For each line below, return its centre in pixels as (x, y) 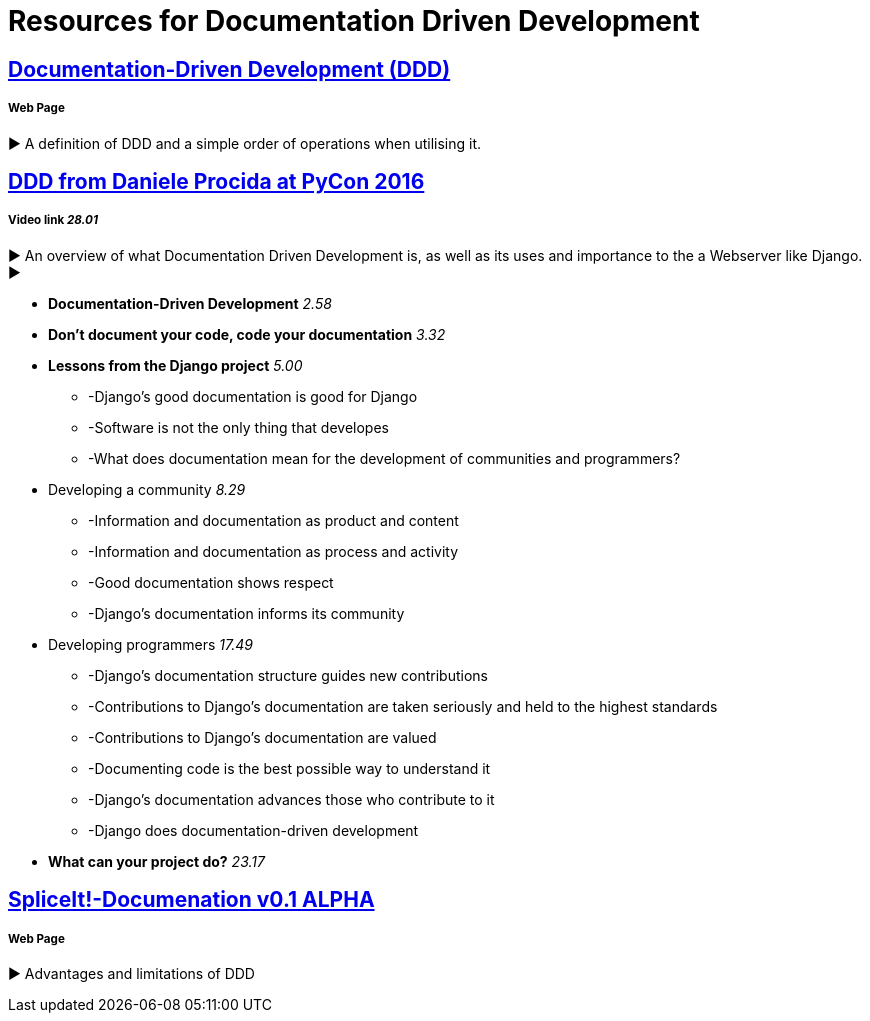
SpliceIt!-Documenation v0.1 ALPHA (191, 900)
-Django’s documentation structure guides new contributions (288, 675)
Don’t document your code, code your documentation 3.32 (247, 334)
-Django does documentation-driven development (253, 830)
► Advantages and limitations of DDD (131, 973)
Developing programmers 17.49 (150, 644)
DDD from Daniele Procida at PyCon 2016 (216, 181)
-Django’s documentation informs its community (246, 613)
